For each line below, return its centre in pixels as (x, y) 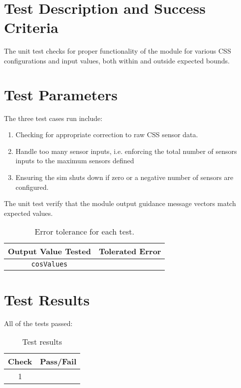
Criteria (31, 27)
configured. (32, 187)
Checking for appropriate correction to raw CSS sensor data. (107, 134)
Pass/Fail (58, 361)
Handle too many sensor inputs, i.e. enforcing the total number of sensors (126, 151)
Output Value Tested (49, 251)
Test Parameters (61, 94)
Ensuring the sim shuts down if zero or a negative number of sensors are (124, 177)
